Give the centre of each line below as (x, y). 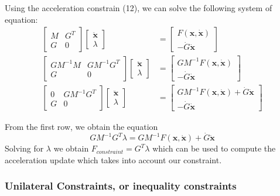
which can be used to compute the (214, 148)
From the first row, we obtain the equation (81, 126)
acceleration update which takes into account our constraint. (113, 159)
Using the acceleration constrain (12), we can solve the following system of (139, 8)
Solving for (24, 148)
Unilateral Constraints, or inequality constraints (121, 186)
